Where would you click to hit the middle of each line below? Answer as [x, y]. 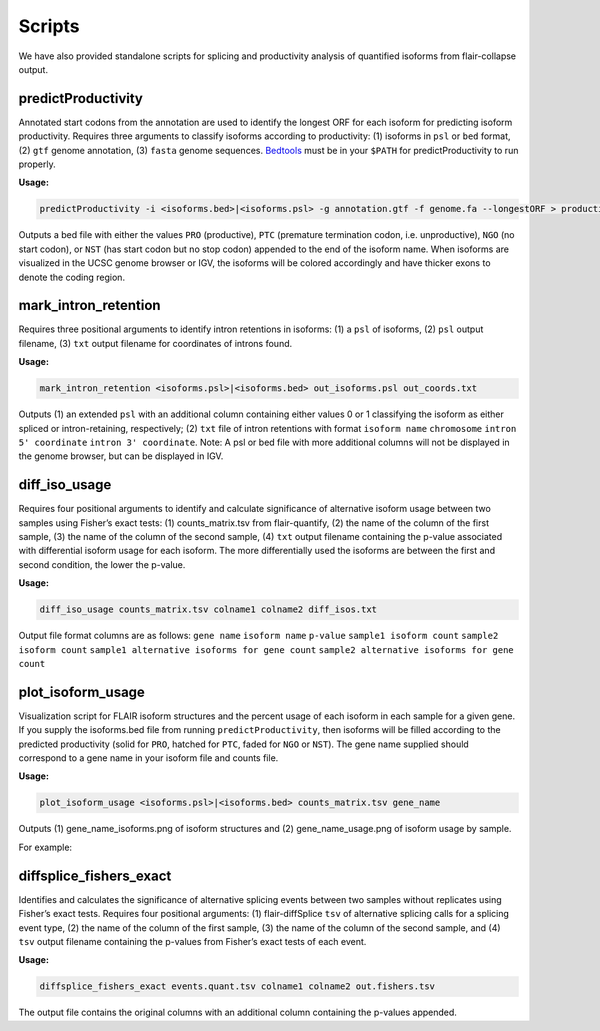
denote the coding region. [71, 277]
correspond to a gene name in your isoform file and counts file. [148, 758]
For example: [45, 847]
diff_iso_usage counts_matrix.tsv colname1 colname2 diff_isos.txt [208, 609]
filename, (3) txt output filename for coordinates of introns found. [155, 343]
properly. [37, 164]
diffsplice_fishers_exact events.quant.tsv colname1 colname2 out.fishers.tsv [237, 986]
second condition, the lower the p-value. [102, 564]
